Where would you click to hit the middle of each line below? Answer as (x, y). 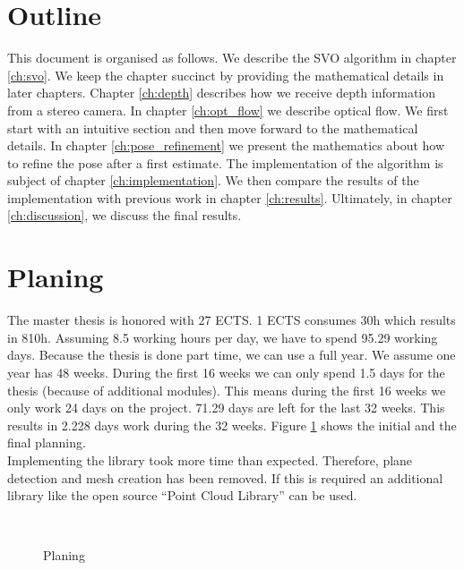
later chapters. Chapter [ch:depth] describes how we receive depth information (222, 93)
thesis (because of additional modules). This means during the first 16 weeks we (227, 390)
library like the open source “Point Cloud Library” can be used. (182, 495)
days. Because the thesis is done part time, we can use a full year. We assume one (232, 355)
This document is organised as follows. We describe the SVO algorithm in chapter (232, 58)
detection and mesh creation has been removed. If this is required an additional (225, 477)
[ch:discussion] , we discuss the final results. (125, 215)
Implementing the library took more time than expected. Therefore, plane (210, 459)
